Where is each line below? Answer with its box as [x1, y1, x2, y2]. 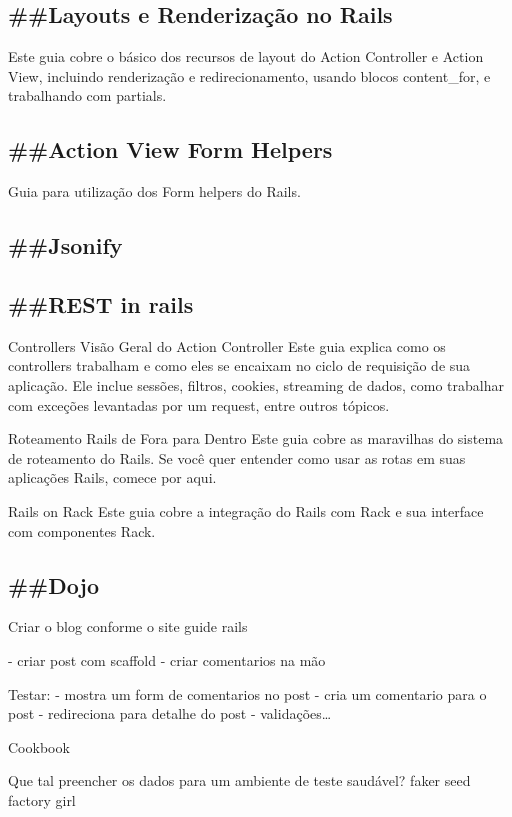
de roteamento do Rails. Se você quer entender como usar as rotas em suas [8, 447, 466, 468]
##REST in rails [8, 288, 194, 319]
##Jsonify [8, 230, 123, 261]
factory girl [8, 789, 76, 810]
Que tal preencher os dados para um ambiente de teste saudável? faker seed [8, 770, 471, 791]
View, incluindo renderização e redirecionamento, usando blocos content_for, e [8, 65, 491, 86]
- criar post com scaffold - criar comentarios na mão [8, 649, 326, 670]
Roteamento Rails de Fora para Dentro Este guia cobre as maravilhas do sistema [8, 428, 504, 449]
